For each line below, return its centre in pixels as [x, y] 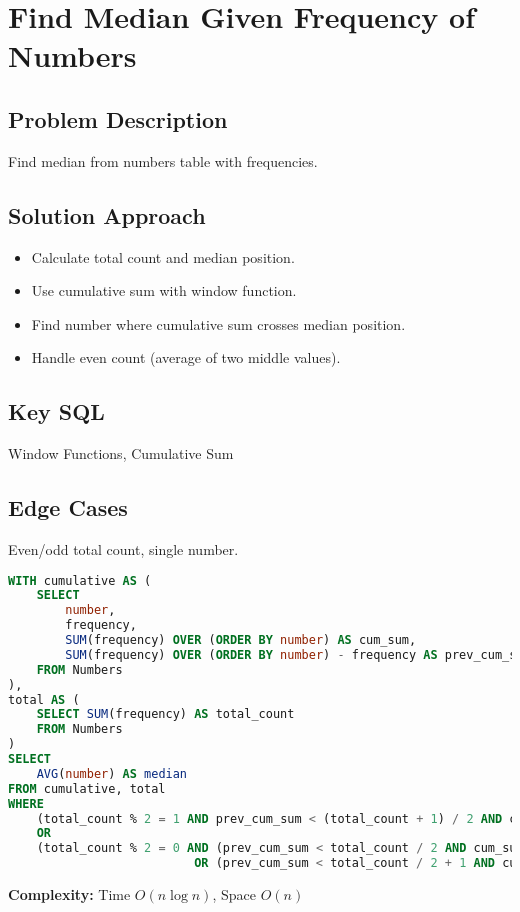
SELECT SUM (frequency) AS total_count [165, 714]
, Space [234, 894]
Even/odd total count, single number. [123, 548]
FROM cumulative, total [87, 788]
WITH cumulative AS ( [80, 580]
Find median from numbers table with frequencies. [163, 160]
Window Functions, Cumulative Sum [121, 453]
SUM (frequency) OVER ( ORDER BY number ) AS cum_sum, [241, 640]
